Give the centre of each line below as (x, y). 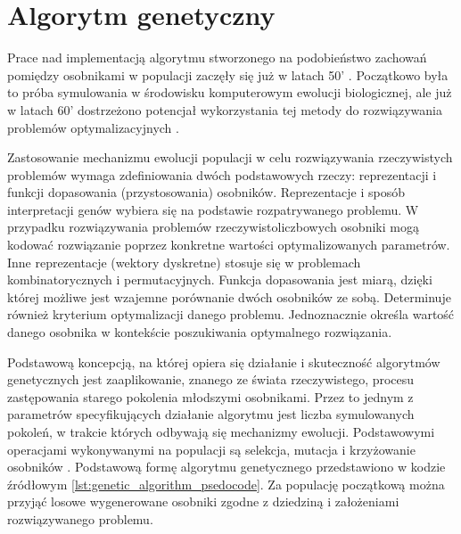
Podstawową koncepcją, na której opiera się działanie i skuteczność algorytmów (224, 361)
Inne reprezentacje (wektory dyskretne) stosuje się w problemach (184, 262)
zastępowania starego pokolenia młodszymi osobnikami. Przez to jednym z (210, 396)
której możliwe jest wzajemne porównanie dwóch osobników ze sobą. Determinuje (229, 296)
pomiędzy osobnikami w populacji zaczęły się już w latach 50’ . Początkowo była (228, 74)
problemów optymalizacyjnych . (93, 127)
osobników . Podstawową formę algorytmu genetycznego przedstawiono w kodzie (226, 467)
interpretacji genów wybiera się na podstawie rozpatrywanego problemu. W (213, 209)
